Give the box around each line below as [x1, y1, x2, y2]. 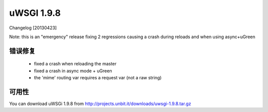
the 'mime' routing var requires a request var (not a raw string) [34, 75, 162, 81]
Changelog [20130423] [9, 25, 57, 31]
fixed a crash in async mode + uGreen [34, 67, 112, 74]
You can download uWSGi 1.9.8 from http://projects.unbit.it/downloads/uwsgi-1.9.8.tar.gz [9, 101, 191, 107]
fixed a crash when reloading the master [34, 61, 117, 67]
